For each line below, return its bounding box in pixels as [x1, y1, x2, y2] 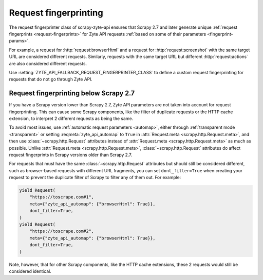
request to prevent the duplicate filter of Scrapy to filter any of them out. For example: [9, 175, 181, 180]
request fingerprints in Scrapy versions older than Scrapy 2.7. [9, 152, 132, 158]
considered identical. [9, 268, 51, 274]
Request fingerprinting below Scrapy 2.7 [9, 89, 135, 98]
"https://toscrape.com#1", [29, 194, 94, 200]
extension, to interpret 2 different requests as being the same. [9, 115, 133, 121]
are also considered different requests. [9, 60, 87, 66]
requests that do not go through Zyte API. [9, 76, 93, 82]
